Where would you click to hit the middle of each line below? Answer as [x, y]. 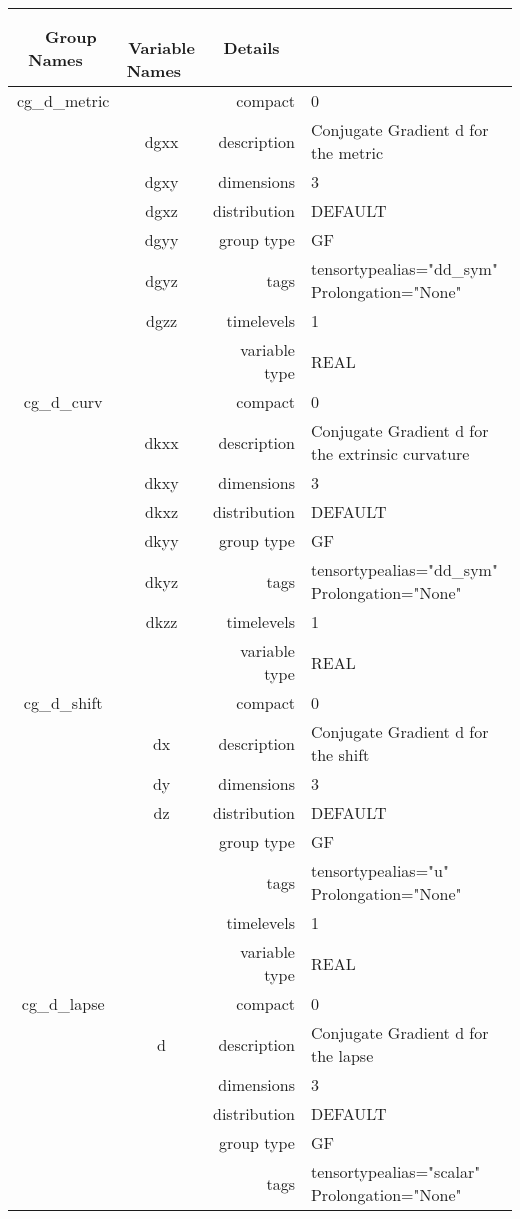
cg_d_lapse [63, 1003]
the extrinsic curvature [390, 453]
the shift [340, 754]
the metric [347, 152]
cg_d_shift [63, 702]
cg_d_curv [63, 401]
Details [251, 47]
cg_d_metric [63, 100]
